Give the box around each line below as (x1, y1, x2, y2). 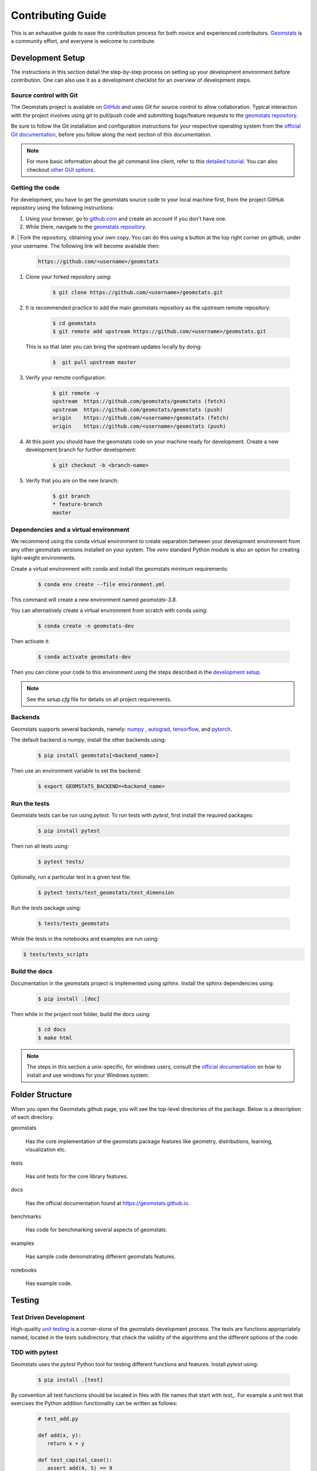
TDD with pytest (11, 1348, 58, 1356)
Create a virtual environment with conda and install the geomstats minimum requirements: (11, 565, 228, 572)
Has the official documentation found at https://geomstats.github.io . (25, 1199, 190, 1206)
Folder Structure (11, 1090, 73, 1100)
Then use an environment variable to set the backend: (11, 767, 142, 774)
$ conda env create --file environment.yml (38, 581, 166, 588)
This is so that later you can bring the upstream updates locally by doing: (25, 343, 202, 350)
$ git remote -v (52, 390, 100, 397)
